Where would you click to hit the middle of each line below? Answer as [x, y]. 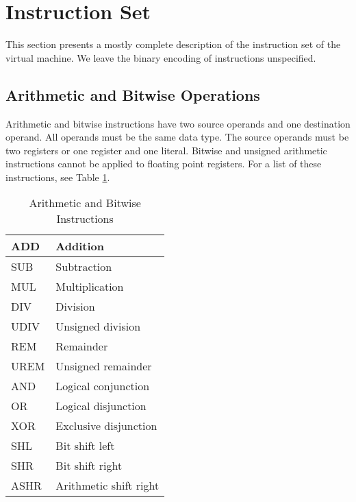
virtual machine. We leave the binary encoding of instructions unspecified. [161, 57]
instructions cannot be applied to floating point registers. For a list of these [164, 164]
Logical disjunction [101, 406]
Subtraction [84, 267]
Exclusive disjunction [106, 426]
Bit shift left [85, 446]
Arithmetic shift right [107, 486]
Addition [80, 246]
